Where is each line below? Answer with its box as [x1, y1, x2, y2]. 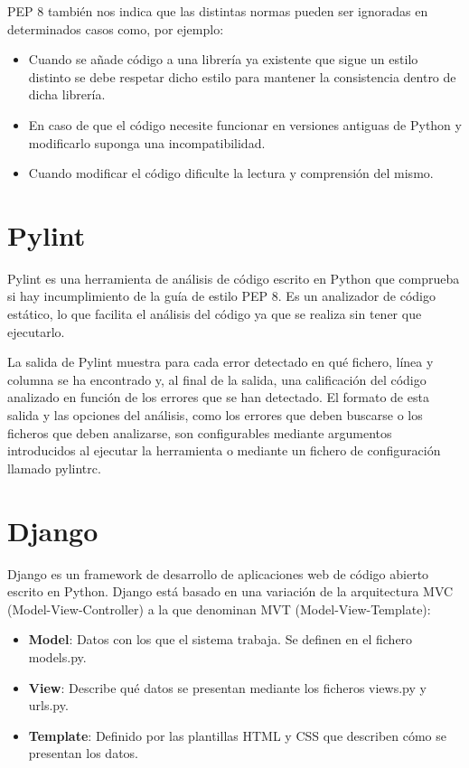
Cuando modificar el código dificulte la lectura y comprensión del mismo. [28, 164, 434, 183]
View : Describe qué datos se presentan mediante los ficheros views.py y [28, 678, 427, 697]
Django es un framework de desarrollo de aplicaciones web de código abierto [7, 564, 429, 583]
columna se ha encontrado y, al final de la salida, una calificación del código [7, 370, 427, 389]
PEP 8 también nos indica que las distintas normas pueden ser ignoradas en [7, 2, 428, 20]
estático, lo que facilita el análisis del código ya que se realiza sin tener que [7, 304, 422, 323]
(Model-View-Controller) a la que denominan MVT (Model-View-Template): [7, 599, 431, 618]
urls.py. [28, 696, 69, 715]
